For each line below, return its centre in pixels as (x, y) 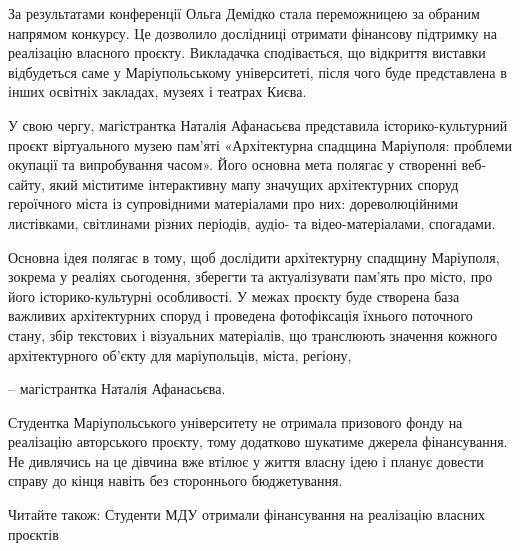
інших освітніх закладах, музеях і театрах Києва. (157, 91)
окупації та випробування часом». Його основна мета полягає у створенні (232, 164)
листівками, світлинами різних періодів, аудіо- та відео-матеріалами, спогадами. (252, 222)
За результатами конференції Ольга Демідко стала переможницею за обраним (244, 13)
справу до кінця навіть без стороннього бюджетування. (175, 480)
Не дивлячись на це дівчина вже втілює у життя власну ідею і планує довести (246, 460)
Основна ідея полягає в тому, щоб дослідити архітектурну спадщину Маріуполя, (254, 256)
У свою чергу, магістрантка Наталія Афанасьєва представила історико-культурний (258, 124)
